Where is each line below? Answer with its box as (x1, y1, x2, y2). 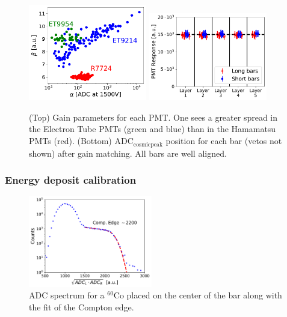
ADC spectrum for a (29, 289, 105, 301)
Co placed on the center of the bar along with (113, 289, 282, 301)
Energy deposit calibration (5, 172, 137, 187)
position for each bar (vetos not (165, 134, 282, 147)
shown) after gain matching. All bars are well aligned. (29, 146, 227, 159)
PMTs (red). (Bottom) (29, 134, 112, 147)
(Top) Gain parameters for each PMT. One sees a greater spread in (29, 110, 278, 123)
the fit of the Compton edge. (29, 300, 134, 313)
